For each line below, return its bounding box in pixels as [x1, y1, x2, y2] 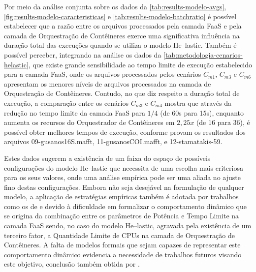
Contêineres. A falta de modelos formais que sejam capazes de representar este [4, 240, 241, 250]
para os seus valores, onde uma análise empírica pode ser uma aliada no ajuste [4, 172, 241, 182]
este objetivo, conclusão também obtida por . [4, 259, 140, 269]
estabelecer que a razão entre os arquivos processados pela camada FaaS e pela [4, 21, 242, 31]
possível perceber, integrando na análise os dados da [4, 49, 161, 60]
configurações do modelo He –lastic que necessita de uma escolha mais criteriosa [4, 162, 243, 173]
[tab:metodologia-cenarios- [163, 49, 243, 60]
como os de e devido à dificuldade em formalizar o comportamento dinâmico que [4, 201, 247, 211]
